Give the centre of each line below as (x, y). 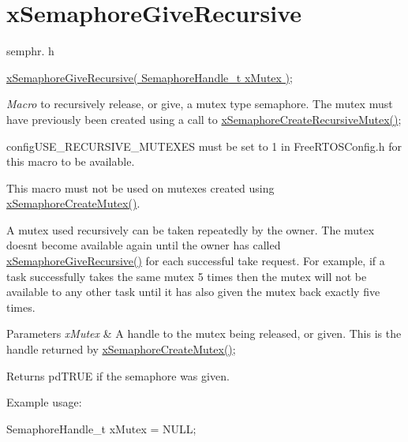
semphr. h (30, 51)
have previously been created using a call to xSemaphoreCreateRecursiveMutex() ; (204, 119)
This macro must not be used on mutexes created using (140, 187)
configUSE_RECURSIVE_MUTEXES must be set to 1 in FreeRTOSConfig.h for (204, 146)
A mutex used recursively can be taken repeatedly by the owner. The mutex (191, 229)
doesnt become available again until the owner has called (144, 245)
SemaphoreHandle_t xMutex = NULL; (101, 428)
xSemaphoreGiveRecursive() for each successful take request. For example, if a (196, 261)
